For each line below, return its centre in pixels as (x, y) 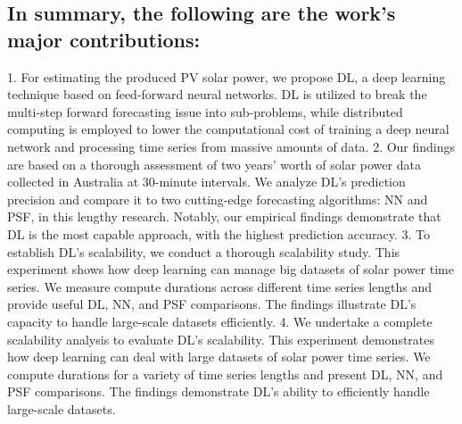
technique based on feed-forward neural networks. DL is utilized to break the (217, 94)
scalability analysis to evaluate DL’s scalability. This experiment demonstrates (221, 339)
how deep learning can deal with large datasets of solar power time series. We (219, 357)
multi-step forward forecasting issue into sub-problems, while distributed (205, 111)
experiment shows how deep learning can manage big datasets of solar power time (231, 269)
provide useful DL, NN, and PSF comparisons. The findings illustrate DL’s (212, 304)
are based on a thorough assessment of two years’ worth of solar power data (214, 164)
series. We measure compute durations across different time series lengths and (220, 286)
